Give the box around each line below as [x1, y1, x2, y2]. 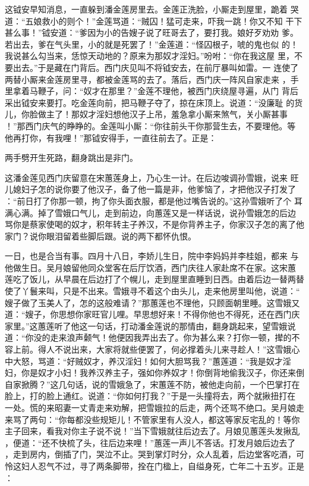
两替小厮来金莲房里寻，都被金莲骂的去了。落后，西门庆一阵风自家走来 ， [5, 73, 291, 85]
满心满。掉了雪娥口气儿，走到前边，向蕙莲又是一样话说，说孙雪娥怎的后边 [5, 206, 296, 219]
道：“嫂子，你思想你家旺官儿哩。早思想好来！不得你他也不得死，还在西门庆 [5, 308, 300, 320]
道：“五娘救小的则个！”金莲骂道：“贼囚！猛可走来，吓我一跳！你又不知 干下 [5, 14, 302, 27]
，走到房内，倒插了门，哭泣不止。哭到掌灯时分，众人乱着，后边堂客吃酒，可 [5, 448, 304, 460]
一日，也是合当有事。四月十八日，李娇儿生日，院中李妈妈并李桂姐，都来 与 [5, 250, 299, 262]
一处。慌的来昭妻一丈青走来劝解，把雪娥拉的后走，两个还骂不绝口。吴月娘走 [5, 401, 304, 413]
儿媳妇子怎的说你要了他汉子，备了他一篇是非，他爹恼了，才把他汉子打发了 [5, 183, 296, 195]
